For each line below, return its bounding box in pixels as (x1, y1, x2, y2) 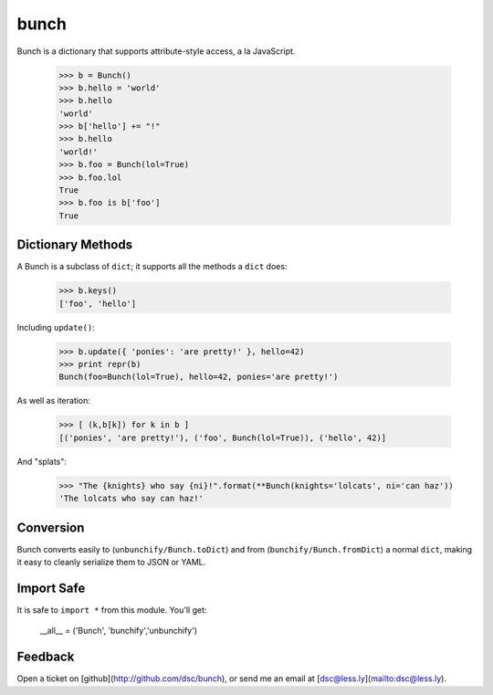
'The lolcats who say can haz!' (58, 493, 205, 504)
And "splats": (16, 456, 68, 467)
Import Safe (16, 580, 86, 595)
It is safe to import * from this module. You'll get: (16, 604, 207, 616)
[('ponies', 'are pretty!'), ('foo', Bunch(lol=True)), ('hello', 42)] (58, 432, 387, 443)
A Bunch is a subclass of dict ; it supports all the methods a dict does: (16, 261, 288, 272)
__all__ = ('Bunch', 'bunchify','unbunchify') (39, 626, 198, 637)
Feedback (16, 649, 75, 665)
